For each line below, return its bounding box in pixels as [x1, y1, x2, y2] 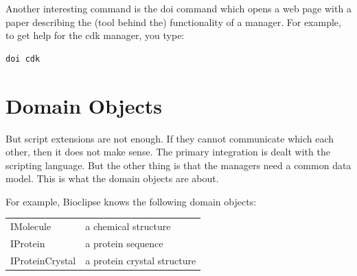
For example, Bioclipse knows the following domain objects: [5, 194, 257, 208]
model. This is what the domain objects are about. [5, 171, 219, 186]
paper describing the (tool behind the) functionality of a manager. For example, [5, 14, 341, 29]
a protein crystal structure [85, 253, 196, 267]
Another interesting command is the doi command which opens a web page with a [5, 1, 352, 15]
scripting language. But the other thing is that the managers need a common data [5, 158, 352, 172]
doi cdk [5, 53, 41, 64]
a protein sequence [85, 236, 163, 251]
